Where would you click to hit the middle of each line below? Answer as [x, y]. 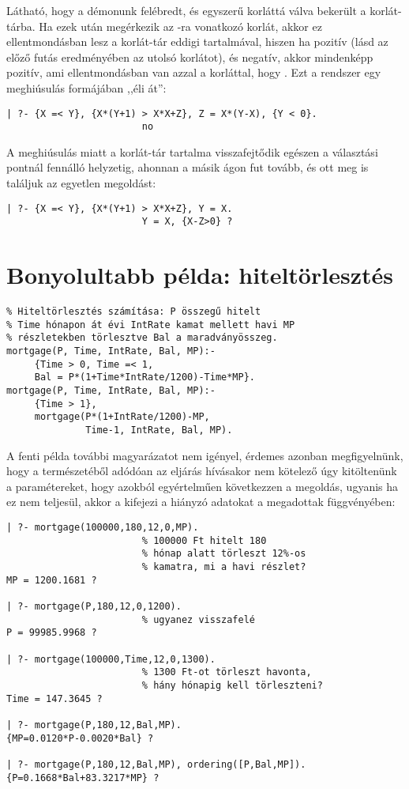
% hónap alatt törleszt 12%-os [224, 554]
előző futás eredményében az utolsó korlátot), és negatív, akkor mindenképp [190, 57]
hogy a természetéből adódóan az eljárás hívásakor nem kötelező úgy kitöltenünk [202, 471]
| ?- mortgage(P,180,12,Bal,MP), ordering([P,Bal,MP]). [156, 764]
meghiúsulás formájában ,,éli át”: [86, 87]
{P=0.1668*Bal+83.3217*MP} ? [83, 778]
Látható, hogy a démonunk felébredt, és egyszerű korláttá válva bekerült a [186, 10]
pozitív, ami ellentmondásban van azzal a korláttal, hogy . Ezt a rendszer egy [194, 72]
